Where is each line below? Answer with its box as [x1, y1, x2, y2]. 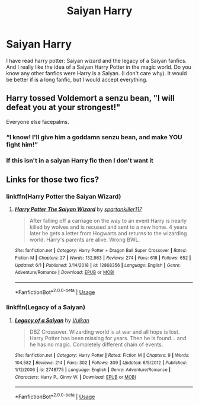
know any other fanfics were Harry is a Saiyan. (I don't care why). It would [6, 69, 187, 76]
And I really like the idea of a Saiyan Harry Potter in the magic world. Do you [6, 63, 191, 71]
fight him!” [6, 140, 38, 149]
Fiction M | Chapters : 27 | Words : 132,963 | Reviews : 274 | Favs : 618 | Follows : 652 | [14, 255, 191, 261]
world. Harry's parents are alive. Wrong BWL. [29, 236, 140, 244]
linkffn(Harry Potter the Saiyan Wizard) [6, 192, 121, 200]
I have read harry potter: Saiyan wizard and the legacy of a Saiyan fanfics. [6, 57, 187, 64]
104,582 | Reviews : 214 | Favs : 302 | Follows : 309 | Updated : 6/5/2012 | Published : [14, 360, 187, 366]
